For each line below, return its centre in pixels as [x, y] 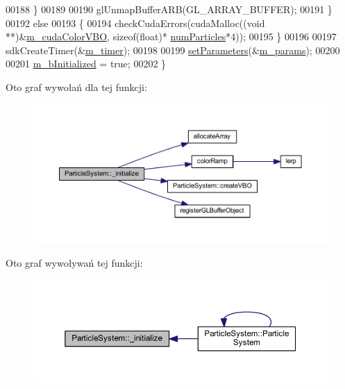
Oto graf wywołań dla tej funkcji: [76, 86]
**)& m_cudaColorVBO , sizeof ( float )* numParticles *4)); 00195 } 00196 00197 [171, 36]
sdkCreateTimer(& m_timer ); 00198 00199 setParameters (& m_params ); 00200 [173, 50]
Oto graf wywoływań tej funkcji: [74, 263]
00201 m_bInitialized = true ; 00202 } [86, 64]
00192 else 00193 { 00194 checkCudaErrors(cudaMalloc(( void [135, 23]
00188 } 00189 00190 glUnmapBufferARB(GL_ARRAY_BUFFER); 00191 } [169, 9]
